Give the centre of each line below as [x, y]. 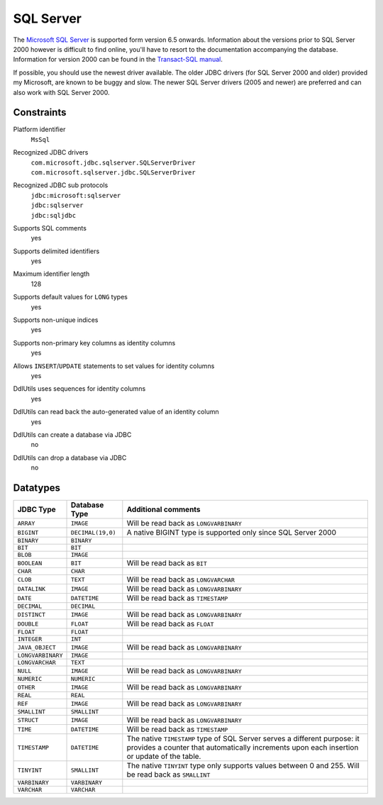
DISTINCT [32, 615]
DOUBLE [28, 624]
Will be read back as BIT [167, 563]
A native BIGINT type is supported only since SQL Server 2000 [232, 533]
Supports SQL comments [50, 228]
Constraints [40, 112]
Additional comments [164, 509]
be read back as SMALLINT [168, 775]
